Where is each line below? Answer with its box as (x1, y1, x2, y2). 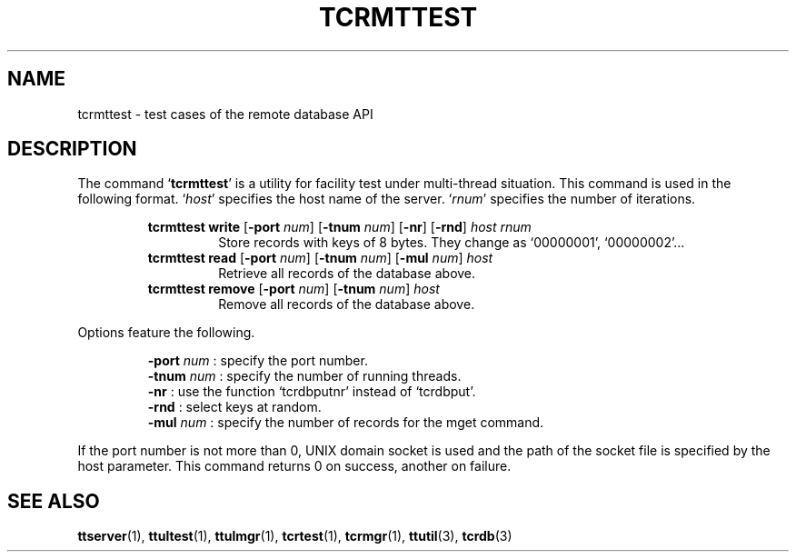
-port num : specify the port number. (147, 353, 368, 369)
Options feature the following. (77, 324, 255, 341)
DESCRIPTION (7, 137, 137, 161)
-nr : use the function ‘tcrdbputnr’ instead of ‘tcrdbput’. (147, 384, 476, 400)
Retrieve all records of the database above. (218, 265, 476, 282)
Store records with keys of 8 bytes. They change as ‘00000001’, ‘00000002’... (218, 235, 685, 251)
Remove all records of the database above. (218, 296, 475, 313)
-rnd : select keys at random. (147, 399, 322, 415)
